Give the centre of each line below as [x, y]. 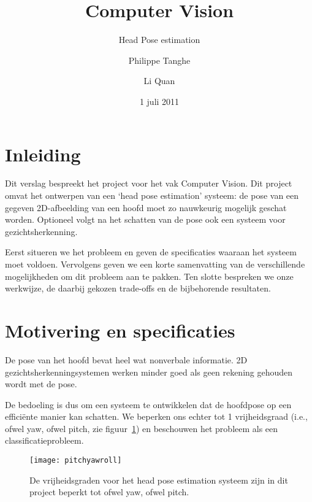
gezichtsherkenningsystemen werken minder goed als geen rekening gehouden [149, 372]
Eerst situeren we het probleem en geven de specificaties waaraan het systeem [151, 252]
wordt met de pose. [41, 384]
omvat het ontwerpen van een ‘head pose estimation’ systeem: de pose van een [152, 195]
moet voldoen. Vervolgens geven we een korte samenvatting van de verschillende [155, 264]
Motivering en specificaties [120, 330]
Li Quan [159, 81]
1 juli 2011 [159, 101]
